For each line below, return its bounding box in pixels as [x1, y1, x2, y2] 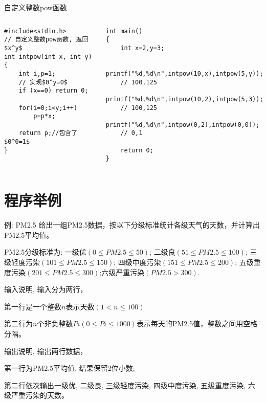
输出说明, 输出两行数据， [4, 345, 87, 356]
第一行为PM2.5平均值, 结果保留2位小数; [4, 363, 135, 373]
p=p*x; [33, 113, 56, 120]
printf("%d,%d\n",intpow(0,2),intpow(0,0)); [105, 121, 260, 128]
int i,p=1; [18, 70, 56, 77]
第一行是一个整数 [4, 301, 61, 311]
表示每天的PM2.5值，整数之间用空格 [136, 318, 258, 329]
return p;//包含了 [18, 129, 78, 137]
